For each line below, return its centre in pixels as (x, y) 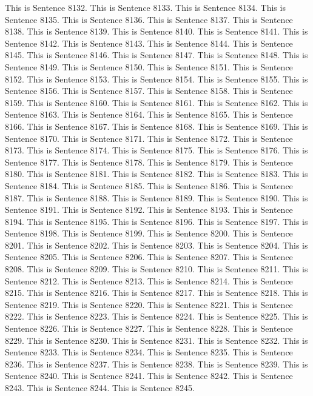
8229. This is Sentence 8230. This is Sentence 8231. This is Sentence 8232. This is (156, 340)
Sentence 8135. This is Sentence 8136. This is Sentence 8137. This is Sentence (149, 19)
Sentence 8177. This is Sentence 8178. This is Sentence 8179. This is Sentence (149, 162)
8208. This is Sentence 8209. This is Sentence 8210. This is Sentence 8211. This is (156, 269)
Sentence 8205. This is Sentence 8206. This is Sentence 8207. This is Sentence (149, 257)
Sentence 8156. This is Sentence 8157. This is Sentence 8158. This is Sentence (149, 91)
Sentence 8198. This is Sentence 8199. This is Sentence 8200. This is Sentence (149, 233)
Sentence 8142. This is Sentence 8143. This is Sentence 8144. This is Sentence (149, 43)
